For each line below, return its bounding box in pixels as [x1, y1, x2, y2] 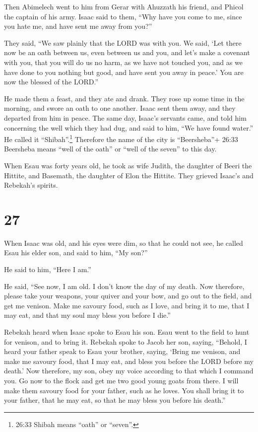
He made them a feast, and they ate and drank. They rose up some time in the [4, 93, 245, 103]
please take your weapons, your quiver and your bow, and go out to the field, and [4, 290, 252, 301]
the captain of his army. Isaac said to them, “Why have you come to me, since [4, 11, 242, 21]
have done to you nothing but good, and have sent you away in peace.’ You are [4, 67, 244, 77]
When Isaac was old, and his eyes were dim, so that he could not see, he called [4, 237, 243, 248]
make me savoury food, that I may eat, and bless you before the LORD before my [4, 356, 254, 366]
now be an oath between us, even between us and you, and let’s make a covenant [4, 47, 250, 58]
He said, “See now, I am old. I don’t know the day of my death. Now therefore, [4, 281, 245, 291]
